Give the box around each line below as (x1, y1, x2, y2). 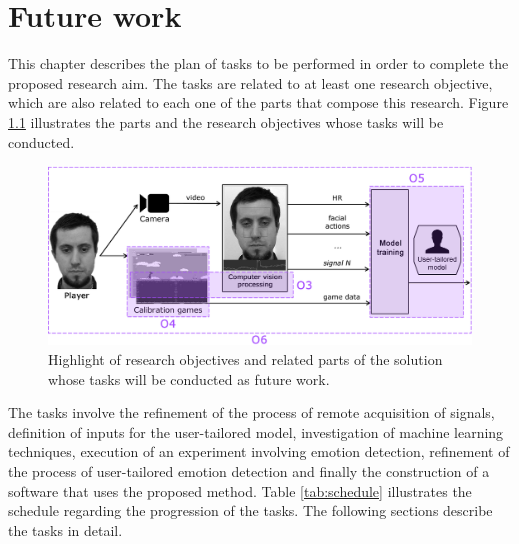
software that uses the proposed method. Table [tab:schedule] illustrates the (8, 480, 472, 501)
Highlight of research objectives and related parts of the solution (48, 348, 443, 369)
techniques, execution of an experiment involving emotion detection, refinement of (8, 441, 510, 462)
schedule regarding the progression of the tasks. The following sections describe (8, 500, 493, 521)
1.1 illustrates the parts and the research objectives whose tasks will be (8, 111, 444, 132)
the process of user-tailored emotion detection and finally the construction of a (8, 460, 490, 481)
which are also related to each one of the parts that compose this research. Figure (8, 92, 509, 113)
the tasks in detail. (8, 519, 123, 540)
